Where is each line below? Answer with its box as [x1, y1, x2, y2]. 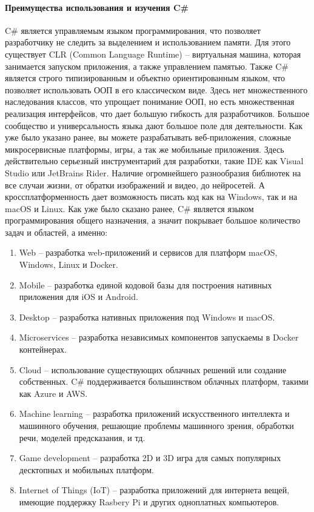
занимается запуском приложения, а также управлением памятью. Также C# [5, 59, 289, 72]
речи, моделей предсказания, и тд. [19, 431, 145, 444]
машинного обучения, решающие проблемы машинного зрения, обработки [19, 419, 294, 432]
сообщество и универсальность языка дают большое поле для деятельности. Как [5, 119, 302, 131]
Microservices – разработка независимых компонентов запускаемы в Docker [19, 331, 299, 344]
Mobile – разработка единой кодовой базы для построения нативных [19, 278, 272, 291]
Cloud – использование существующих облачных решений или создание [19, 363, 287, 376]
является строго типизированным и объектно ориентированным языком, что [5, 71, 286, 84]
